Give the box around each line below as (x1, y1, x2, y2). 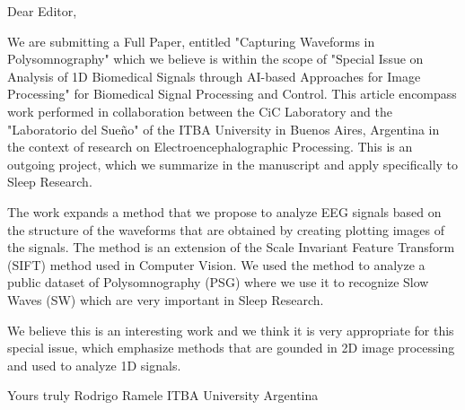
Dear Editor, (7, 2, 77, 20)
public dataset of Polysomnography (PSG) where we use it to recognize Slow (7, 273, 429, 292)
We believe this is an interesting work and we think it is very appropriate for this (7, 320, 454, 339)
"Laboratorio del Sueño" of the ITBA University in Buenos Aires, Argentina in (7, 119, 440, 138)
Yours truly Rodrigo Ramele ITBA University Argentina (7, 386, 319, 405)
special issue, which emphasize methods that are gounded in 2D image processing (7, 338, 455, 357)
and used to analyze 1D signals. (7, 355, 181, 374)
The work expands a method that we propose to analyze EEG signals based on (7, 202, 442, 221)
